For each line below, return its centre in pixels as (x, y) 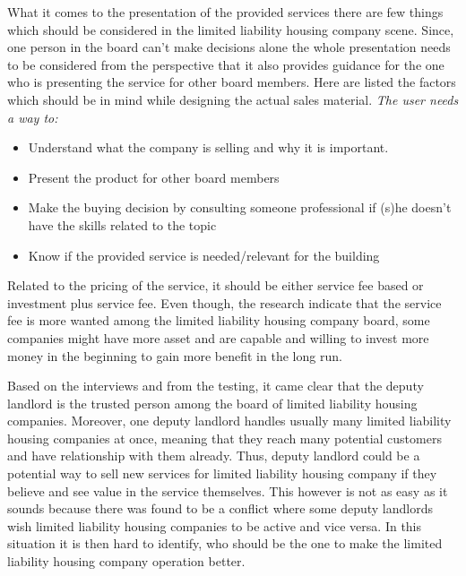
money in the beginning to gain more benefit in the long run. (175, 355)
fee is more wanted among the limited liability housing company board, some (219, 320)
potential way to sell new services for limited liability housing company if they (222, 473)
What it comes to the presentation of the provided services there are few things (225, 12)
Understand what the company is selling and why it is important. (208, 147)
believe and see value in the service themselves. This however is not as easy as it (228, 490)
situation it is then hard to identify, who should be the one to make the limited (225, 543)
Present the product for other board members (154, 177)
